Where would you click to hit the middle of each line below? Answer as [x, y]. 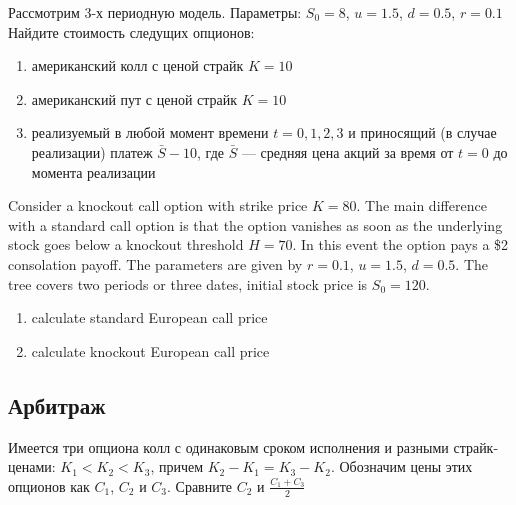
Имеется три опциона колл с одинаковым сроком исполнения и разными [228, 446]
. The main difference [421, 205]
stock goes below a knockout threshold [126, 244]
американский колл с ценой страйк [137, 65]
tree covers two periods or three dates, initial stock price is [188, 283]
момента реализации [93, 171]
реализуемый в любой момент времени [150, 132]
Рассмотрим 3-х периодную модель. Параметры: [155, 12]
